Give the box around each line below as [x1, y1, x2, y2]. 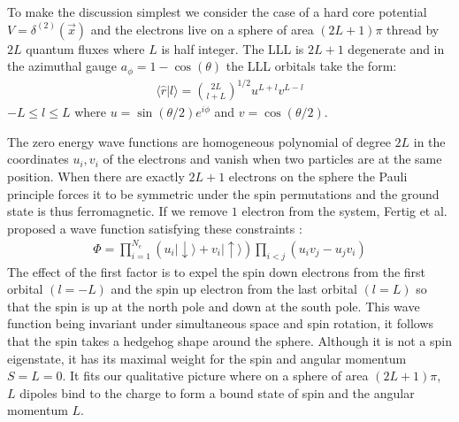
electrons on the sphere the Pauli [228, 166, 408, 185]
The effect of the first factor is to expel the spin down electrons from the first [7, 262, 426, 280]
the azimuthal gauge [7, 57, 118, 75]
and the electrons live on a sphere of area [90, 19, 314, 38]
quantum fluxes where [26, 39, 145, 58]
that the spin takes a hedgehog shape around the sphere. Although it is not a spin [7, 332, 453, 350]
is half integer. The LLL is [161, 39, 304, 58]
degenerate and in [348, 39, 445, 58]
